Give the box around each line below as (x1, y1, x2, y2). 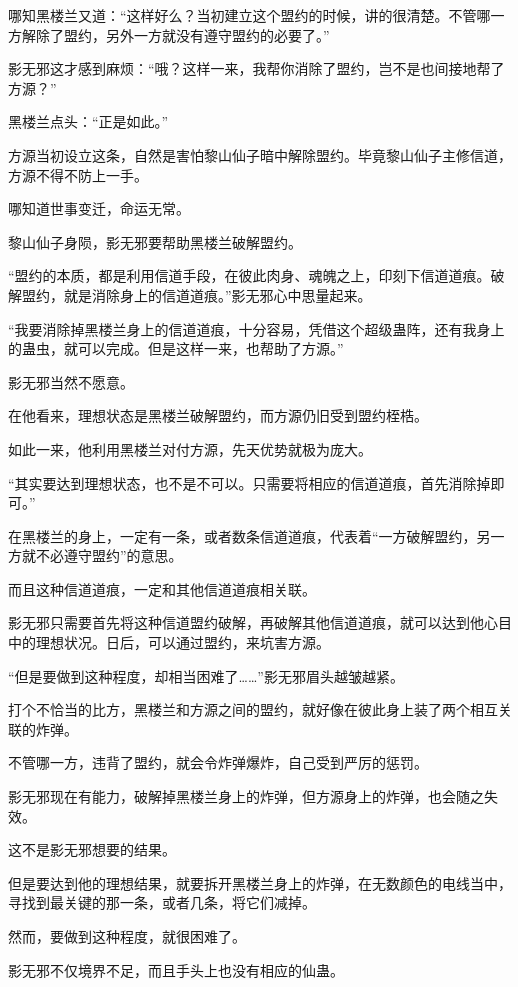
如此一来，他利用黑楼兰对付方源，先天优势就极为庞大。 (8, 438, 372, 459)
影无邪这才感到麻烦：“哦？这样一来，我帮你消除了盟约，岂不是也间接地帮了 (8, 58, 505, 79)
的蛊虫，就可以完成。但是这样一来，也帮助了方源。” (8, 338, 344, 359)
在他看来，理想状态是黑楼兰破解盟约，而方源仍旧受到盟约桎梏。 (8, 405, 428, 426)
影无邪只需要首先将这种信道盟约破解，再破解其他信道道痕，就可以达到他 (8, 612, 484, 633)
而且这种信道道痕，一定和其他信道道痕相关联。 (8, 578, 316, 599)
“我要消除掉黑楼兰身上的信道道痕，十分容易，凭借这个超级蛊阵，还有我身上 (8, 318, 505, 339)
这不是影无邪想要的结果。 (8, 839, 176, 860)
